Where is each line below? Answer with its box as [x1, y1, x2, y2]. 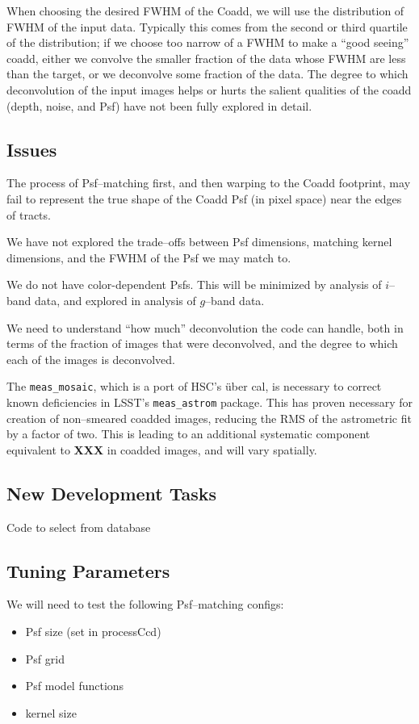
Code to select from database [6, 518, 151, 535]
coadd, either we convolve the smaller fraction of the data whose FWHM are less [6, 49, 406, 66]
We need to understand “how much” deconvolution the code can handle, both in [6, 319, 404, 336]
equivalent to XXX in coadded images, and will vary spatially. [6, 441, 317, 458]
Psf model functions [25, 677, 124, 694]
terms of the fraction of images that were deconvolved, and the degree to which [6, 335, 398, 352]
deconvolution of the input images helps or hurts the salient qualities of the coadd [6, 81, 412, 98]
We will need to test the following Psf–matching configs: [6, 596, 284, 613]
